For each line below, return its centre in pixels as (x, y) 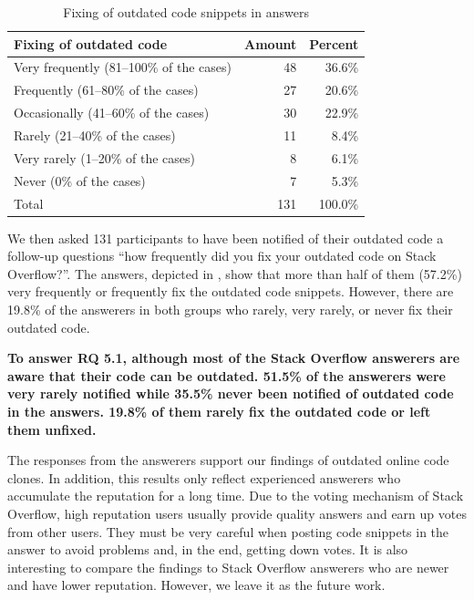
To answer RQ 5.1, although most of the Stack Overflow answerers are (234, 358)
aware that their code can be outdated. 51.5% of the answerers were (227, 375)
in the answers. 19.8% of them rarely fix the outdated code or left (219, 411)
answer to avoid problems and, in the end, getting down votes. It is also (208, 549)
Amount (271, 43)
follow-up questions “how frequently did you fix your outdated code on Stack (222, 256)
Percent (334, 43)
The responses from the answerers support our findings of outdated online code (228, 460)
